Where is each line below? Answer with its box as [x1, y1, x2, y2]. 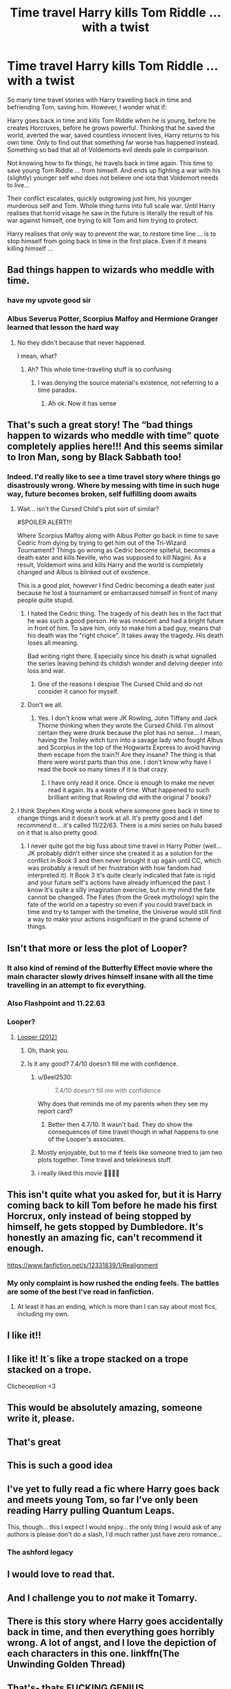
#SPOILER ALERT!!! [16, 518, 72, 526]
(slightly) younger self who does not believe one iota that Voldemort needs [7, 174, 219, 182]
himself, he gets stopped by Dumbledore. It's [7, 1221, 204, 1233]
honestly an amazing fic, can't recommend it [7, 1232, 203, 1244]
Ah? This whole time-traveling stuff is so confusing [27, 365, 172, 373]
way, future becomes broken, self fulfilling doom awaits [7, 489, 197, 499]
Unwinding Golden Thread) [7, 1659, 126, 1670]
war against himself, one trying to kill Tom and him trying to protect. [7, 216, 199, 225]
